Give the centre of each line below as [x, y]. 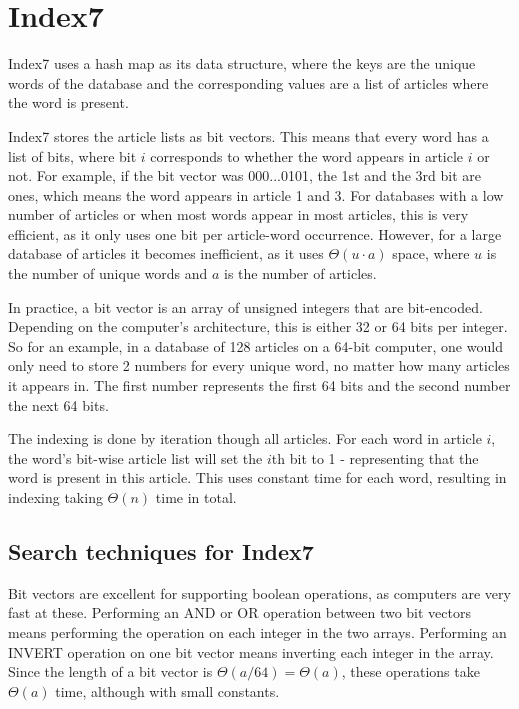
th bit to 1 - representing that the [375, 457]
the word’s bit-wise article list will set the [135, 457]
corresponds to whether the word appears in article [307, 155]
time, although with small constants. [167, 690]
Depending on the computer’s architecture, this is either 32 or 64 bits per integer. [258, 326]
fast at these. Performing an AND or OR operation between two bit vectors [239, 612]
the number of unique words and [108, 273]
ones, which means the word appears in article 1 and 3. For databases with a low [256, 194]
